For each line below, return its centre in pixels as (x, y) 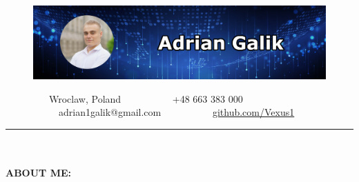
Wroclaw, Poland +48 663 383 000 (146, 98)
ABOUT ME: (39, 173)
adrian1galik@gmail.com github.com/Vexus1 (176, 112)
